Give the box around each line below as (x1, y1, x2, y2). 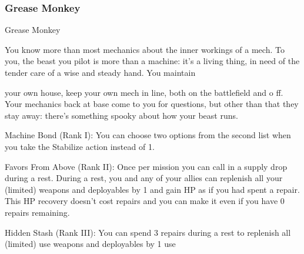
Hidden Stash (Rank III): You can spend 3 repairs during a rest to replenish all (5, 226, 291, 238)
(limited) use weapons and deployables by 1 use (5, 238, 176, 250)
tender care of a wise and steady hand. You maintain (5, 66, 196, 78)
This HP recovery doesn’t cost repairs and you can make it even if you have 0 (5, 195, 285, 207)
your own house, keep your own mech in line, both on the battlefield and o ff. (5, 86, 283, 98)
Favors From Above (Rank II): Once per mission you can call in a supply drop (5, 160, 288, 172)
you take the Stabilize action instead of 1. (5, 140, 155, 152)
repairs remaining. (5, 206, 70, 218)
